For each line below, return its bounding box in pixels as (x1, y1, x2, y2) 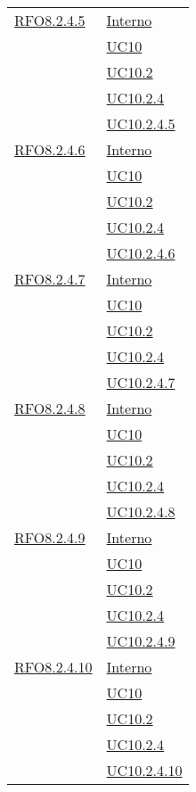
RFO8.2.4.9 (14, 527, 86, 548)
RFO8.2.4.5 (14, 10, 86, 30)
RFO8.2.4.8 (14, 398, 86, 418)
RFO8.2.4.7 (14, 268, 86, 289)
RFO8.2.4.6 (14, 139, 86, 160)
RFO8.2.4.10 (14, 656, 93, 677)
